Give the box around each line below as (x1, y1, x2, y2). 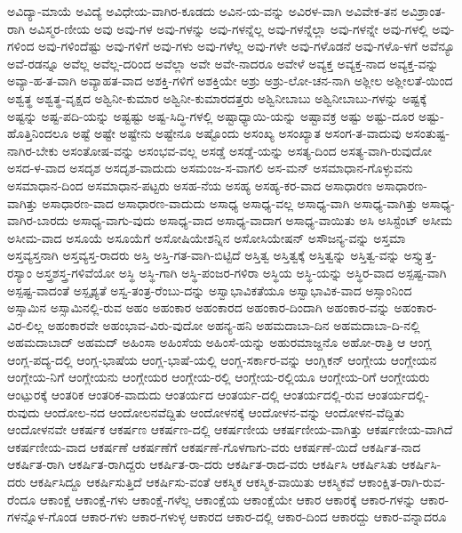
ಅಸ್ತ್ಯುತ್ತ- (403, 246, 437, 264)
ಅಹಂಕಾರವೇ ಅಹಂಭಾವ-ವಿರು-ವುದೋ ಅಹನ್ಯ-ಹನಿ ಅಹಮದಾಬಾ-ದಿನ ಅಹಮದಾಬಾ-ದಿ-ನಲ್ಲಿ (47, 315, 420, 334)
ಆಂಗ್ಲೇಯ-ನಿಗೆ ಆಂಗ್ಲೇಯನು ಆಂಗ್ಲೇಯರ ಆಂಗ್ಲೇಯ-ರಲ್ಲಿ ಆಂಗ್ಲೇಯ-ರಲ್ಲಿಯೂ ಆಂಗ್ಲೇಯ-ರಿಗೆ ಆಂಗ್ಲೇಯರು (7, 367, 430, 386)
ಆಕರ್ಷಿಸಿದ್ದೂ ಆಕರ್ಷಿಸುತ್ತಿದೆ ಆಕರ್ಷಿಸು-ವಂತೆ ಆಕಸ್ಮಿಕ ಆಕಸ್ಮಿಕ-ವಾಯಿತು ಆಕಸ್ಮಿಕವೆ (29, 472, 354, 491)
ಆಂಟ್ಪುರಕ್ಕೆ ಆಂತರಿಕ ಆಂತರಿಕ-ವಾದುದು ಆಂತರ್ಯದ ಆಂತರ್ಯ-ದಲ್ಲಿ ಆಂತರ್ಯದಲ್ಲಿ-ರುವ (7, 385, 363, 404)
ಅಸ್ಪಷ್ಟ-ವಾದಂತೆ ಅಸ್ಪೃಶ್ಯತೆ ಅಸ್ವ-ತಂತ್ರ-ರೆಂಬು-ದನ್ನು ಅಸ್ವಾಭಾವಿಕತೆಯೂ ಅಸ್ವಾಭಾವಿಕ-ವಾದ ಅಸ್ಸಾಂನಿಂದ (7, 280, 412, 299)
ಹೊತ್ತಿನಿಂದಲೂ (7, 124, 68, 142)
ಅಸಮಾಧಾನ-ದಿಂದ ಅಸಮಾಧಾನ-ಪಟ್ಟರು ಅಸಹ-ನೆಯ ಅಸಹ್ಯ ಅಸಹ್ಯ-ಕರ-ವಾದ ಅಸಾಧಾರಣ (7, 175, 372, 194)
